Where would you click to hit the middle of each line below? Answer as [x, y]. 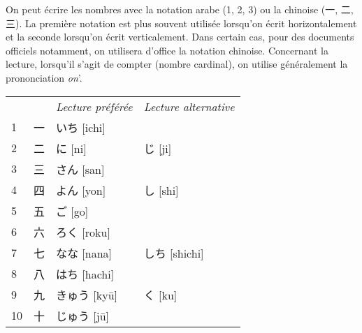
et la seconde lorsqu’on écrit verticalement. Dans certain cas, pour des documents [180, 37]
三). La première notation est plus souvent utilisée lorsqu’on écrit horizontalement [181, 23]
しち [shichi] [174, 253]
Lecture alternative [189, 106]
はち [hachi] [85, 274]
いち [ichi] [81, 127]
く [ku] [160, 295]
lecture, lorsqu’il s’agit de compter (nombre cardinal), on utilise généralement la [177, 64]
